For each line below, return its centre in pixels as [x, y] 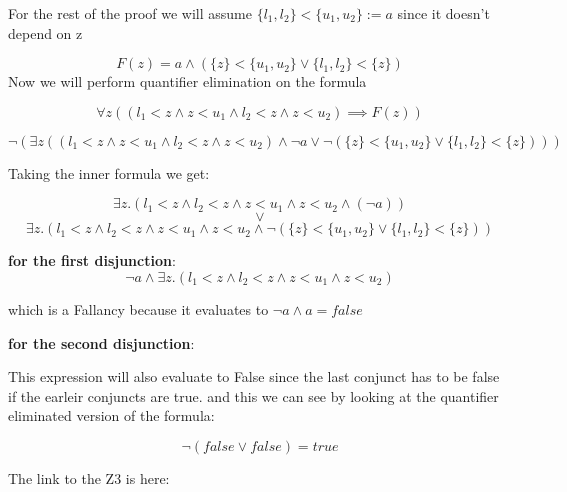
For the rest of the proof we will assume [130, 13]
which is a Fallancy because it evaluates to [138, 308]
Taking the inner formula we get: [109, 172]
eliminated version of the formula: [111, 415]
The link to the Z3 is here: [89, 477]
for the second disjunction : [101, 342]
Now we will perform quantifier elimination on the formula [187, 81]
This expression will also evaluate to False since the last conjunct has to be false [254, 376]
